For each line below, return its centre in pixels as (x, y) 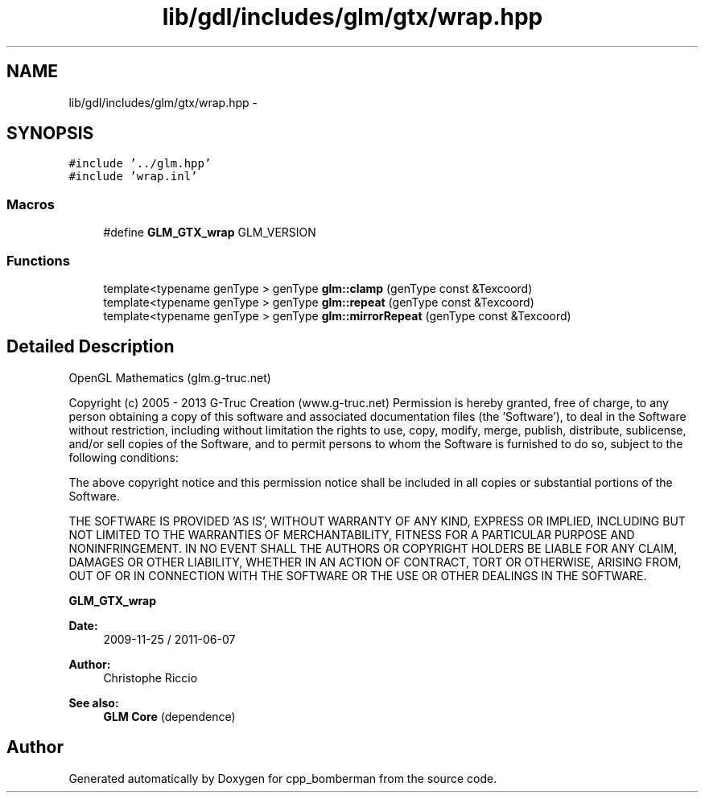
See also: (94, 702)
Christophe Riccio (150, 678)
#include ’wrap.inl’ (133, 177)
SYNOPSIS (50, 134)
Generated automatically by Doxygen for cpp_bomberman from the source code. (283, 778)
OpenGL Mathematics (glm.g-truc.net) (170, 377)
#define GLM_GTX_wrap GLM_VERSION (210, 233)
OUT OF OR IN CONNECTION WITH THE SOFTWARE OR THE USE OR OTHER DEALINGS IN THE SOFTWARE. (358, 575)
